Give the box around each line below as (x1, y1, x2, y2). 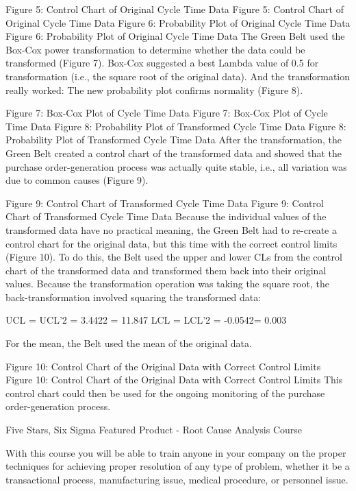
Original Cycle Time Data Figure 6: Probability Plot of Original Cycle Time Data (5, 15, 351, 29)
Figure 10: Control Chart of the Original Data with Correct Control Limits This (5, 372, 343, 387)
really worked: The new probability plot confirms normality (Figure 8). (5, 82, 303, 97)
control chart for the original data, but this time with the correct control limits (5, 236, 338, 250)
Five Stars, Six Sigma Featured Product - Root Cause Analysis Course (5, 422, 302, 437)
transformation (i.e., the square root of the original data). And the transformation (5, 69, 351, 83)
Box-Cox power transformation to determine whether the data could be (5, 42, 305, 56)
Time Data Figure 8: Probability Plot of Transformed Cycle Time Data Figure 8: (5, 119, 346, 133)
